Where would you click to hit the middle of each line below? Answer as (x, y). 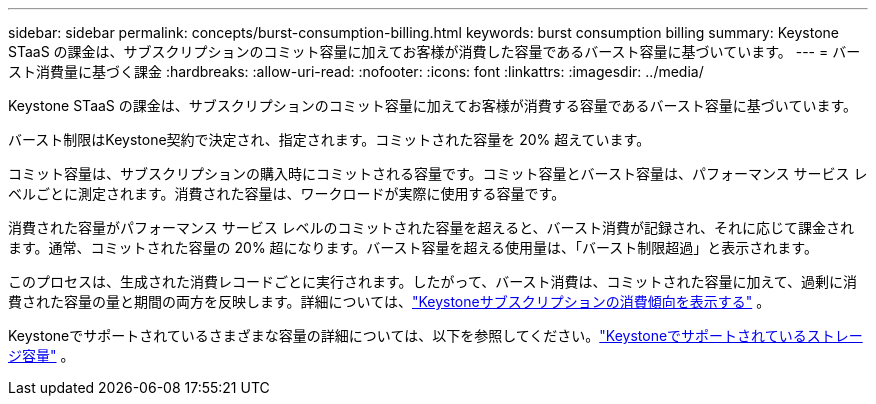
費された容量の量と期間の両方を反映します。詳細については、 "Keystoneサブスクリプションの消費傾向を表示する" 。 (389, 301)
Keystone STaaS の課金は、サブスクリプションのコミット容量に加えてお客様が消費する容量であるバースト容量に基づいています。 (432, 105)
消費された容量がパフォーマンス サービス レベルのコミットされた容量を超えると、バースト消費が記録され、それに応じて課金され (431, 227)
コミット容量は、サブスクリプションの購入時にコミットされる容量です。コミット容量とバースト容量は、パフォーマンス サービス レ (438, 173)
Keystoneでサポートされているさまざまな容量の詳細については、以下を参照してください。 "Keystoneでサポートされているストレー (435, 335)
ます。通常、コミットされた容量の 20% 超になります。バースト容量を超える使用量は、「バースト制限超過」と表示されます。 (413, 247)
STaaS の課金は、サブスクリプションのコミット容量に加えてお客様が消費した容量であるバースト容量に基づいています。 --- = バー (434, 51)
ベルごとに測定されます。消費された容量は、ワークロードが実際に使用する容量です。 (287, 193)
